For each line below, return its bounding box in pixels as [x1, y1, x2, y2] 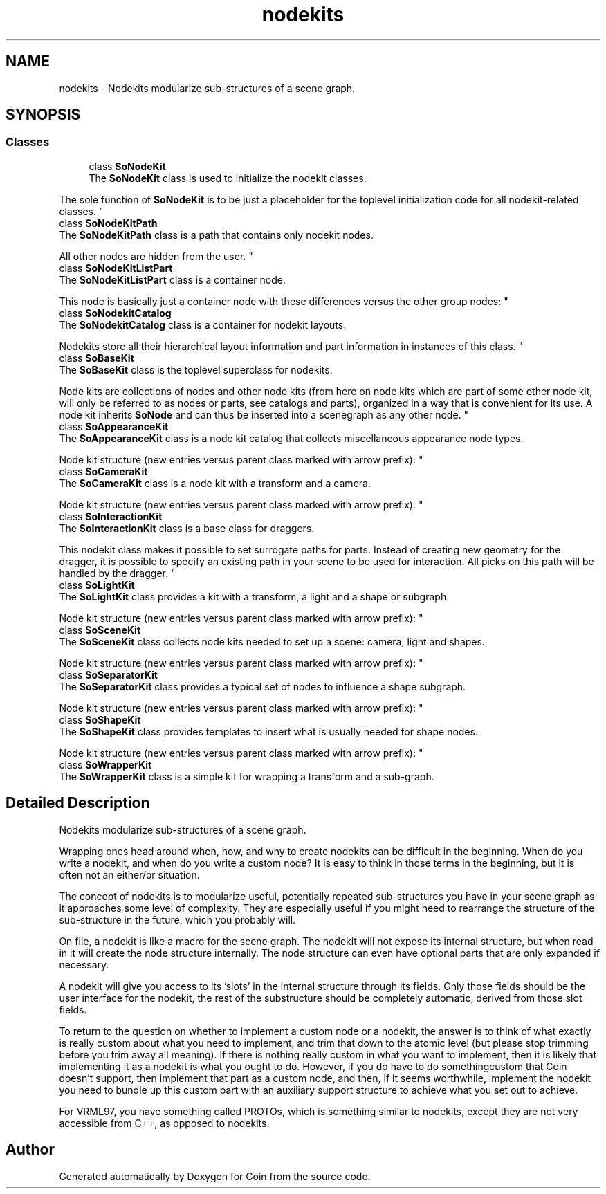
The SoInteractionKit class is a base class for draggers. [59, 522, 315, 534]
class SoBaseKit [59, 351, 134, 364]
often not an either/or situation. [59, 868, 200, 881]
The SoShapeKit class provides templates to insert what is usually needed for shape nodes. [59, 725, 478, 737]
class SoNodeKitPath [59, 217, 158, 229]
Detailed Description [6, 794, 150, 812]
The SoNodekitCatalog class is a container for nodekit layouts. [59, 318, 347, 331]
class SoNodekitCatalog [59, 306, 172, 319]
